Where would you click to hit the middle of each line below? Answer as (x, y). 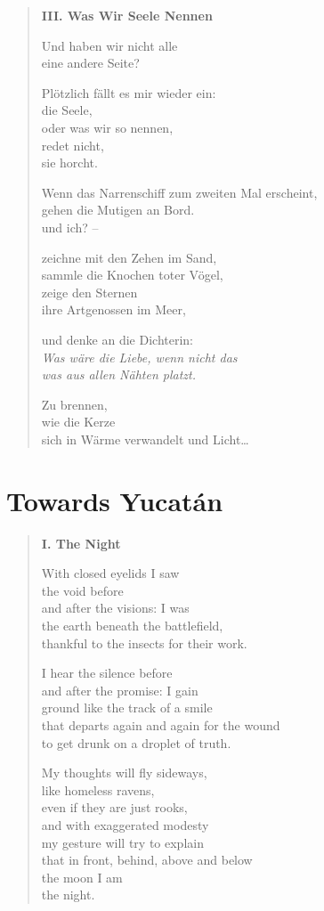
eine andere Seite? (90, 63)
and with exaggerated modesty (125, 824)
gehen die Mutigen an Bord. (118, 210)
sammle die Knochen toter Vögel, (132, 275)
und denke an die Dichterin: (117, 339)
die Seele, (67, 110)
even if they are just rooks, (114, 807)
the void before (82, 590)
